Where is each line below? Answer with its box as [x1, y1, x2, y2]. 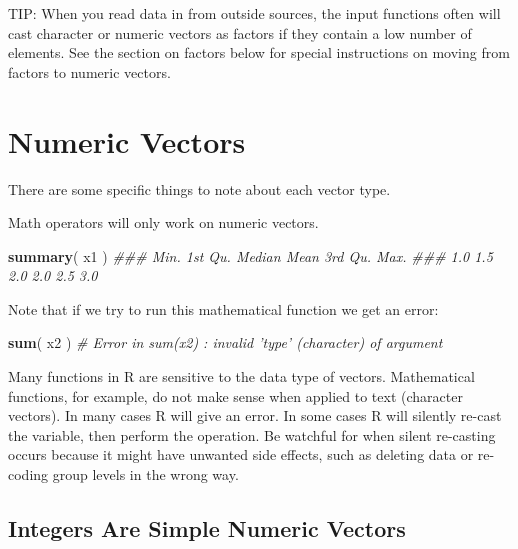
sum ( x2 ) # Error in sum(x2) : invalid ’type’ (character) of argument [8, 332, 443, 353]
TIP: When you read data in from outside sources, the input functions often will [8, 3, 501, 23]
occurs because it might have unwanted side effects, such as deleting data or [8, 444, 474, 465]
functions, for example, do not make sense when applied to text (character [8, 385, 463, 406]
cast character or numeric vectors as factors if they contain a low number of [8, 22, 472, 43]
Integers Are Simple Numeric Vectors [8, 513, 406, 544]
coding [8, 464, 49, 485]
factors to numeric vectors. [8, 61, 171, 82]
